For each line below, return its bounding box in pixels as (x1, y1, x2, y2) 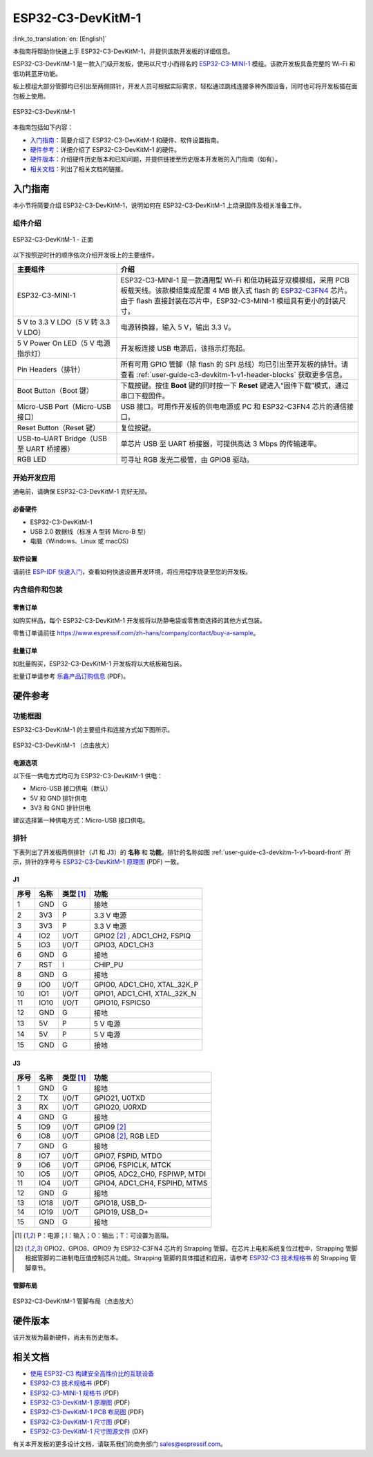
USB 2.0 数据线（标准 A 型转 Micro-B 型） (30, 528, 150, 536)
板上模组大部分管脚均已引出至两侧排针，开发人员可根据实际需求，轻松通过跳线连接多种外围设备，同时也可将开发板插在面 (12, 82, 358, 90)
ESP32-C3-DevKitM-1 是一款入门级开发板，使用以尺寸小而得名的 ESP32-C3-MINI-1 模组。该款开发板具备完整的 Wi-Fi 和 (12, 59, 356, 68)
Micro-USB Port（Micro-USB (17, 402, 112, 412)
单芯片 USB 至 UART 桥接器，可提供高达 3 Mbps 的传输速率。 (120, 439, 321, 449)
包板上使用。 (12, 92, 50, 100)
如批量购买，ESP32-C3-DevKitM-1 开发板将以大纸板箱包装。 (12, 659, 186, 668)
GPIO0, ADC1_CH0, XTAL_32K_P (93, 980, 199, 990)
